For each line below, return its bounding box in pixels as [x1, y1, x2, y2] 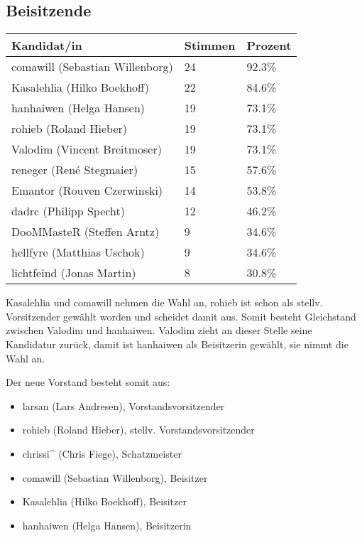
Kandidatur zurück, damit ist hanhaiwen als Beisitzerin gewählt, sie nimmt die [6, 336, 349, 351]
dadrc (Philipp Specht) [11, 203, 125, 220]
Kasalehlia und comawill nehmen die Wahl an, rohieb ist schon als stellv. [6, 295, 323, 310]
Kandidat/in [11, 37, 82, 54]
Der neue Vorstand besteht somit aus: [6, 375, 170, 389]
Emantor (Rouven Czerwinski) [11, 182, 163, 199]
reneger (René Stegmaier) [11, 161, 138, 178]
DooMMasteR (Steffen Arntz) [11, 223, 160, 240]
